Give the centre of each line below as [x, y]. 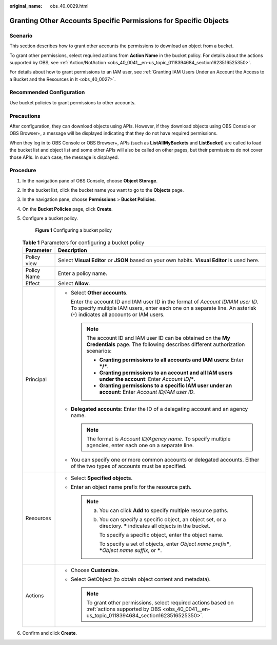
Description [72, 250]
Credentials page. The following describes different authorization [166, 344]
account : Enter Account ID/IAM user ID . [147, 392]
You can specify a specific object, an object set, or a [163, 520]
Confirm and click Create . [50, 633]
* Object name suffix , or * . [131, 550]
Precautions [25, 116]
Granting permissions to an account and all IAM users [166, 373]
